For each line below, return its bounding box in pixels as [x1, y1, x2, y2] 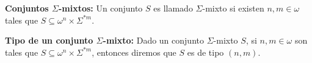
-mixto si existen [202, 2, 264, 14]
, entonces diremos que [92, 45, 176, 58]
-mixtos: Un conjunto [58, 2, 143, 14]
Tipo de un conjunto [5, 34, 93, 47]
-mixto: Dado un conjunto [103, 34, 204, 47]
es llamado [153, 2, 193, 14]
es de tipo [187, 45, 224, 58]
